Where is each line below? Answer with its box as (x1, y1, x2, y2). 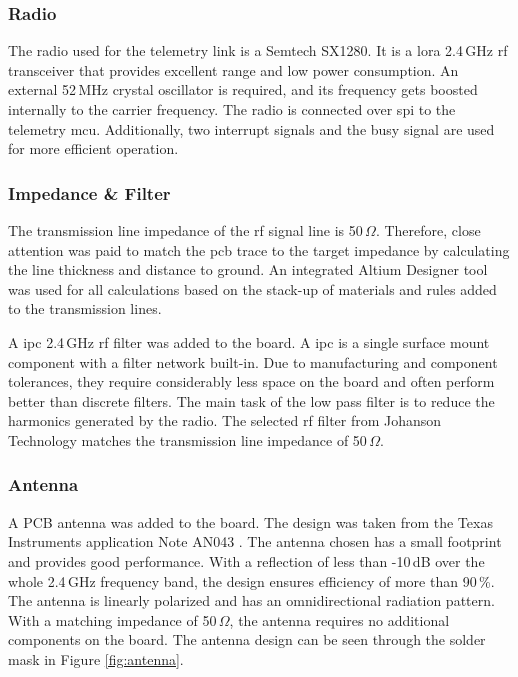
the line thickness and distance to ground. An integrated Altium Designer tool (8, 259, 488, 280)
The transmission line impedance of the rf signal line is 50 (8, 220, 363, 240)
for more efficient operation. (8, 138, 179, 159)
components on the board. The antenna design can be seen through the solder (8, 629, 486, 650)
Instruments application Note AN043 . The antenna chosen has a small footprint (8, 531, 502, 552)
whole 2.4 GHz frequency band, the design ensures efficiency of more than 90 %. (8, 570, 495, 591)
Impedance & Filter (8, 180, 171, 205)
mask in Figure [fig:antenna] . (8, 648, 184, 669)
